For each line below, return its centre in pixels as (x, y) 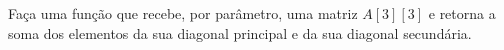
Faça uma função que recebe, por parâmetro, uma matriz (183, 13)
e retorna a (462, 13)
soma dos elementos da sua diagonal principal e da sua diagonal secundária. (240, 32)
